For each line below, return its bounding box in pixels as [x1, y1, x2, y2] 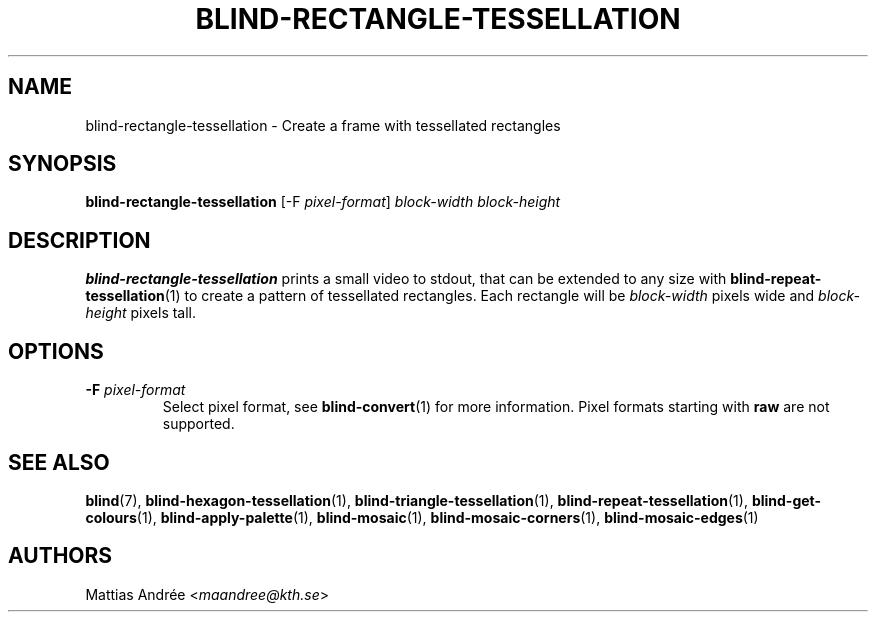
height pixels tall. [85, 304, 197, 322]
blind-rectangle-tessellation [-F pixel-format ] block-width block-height [85, 193, 561, 211]
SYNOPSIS [8, 151, 117, 177]
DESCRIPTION [8, 227, 151, 253]
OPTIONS [8, 338, 104, 364]
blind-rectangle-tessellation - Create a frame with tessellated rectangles [85, 116, 561, 134]
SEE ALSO [8, 449, 110, 475]
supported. [162, 415, 235, 433]
